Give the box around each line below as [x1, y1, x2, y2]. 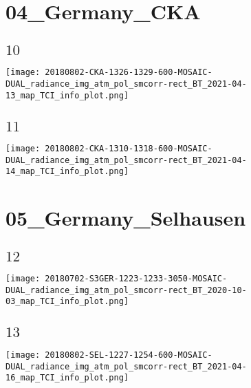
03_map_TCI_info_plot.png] [6, 297, 129, 307]
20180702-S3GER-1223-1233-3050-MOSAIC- [45, 274, 228, 284]
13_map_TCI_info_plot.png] [6, 90, 129, 100]
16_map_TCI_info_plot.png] [6, 373, 129, 383]
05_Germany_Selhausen [6, 204, 246, 232]
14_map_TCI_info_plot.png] [6, 166, 129, 177]
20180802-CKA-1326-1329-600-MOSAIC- [45, 67, 212, 78]
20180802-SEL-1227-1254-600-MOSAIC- [45, 349, 212, 360]
